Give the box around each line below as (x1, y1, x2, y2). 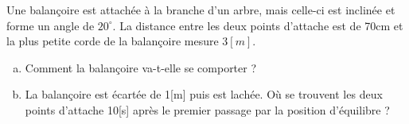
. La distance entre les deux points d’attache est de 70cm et (112, 17, 403, 33)
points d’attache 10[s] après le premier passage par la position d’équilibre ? (25, 101, 390, 118)
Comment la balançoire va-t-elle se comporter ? (25, 59, 257, 76)
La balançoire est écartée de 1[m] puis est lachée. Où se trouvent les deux (25, 86, 383, 103)
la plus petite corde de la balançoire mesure (6, 33, 219, 49)
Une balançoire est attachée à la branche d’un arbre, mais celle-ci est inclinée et (6, 2, 395, 17)
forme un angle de (6, 17, 95, 33)
